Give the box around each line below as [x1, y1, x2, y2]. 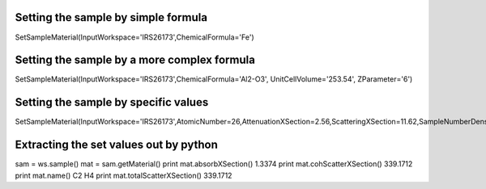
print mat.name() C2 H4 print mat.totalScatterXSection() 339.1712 [15, 170, 232, 180]
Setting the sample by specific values [15, 95, 209, 109]
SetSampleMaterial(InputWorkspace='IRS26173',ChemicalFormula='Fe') [15, 32, 254, 42]
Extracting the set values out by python [15, 138, 218, 152]
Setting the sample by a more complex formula [15, 53, 255, 67]
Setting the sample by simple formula [15, 10, 208, 24]
